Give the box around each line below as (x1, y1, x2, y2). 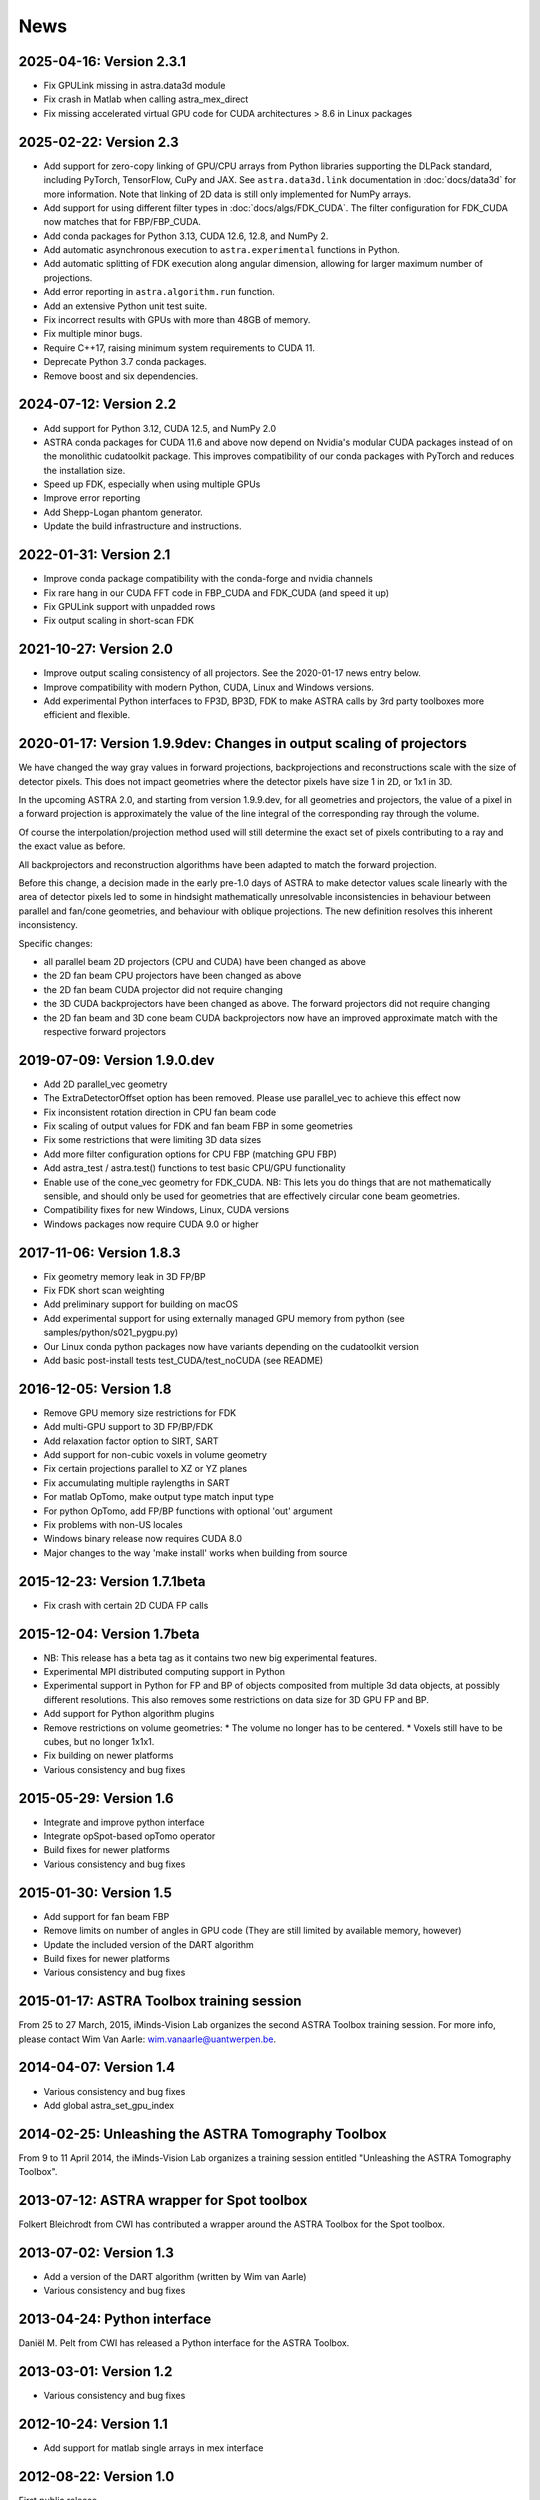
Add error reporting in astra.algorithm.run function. (43, 286, 275, 298)
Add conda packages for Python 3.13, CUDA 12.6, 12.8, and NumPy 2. (43, 230, 329, 242)
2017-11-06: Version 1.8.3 (18, 1244, 181, 1261)
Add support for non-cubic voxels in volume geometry (43, 1449, 267, 1461)
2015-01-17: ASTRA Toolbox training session (18, 1993, 302, 2010)
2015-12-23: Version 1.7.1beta (18, 1573, 206, 1590)
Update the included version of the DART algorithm (43, 1938, 254, 1950)
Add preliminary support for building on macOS (43, 1298, 239, 1310)
